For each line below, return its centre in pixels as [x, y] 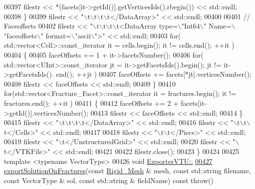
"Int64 [191, 26]
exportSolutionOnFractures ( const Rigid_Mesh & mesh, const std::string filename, [127, 171]
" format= [56, 35]
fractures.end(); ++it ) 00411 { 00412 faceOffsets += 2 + [91, 103]
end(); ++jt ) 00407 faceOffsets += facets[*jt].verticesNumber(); [154, 74]
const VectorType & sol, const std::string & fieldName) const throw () [109, 180]
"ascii [83, 35]
